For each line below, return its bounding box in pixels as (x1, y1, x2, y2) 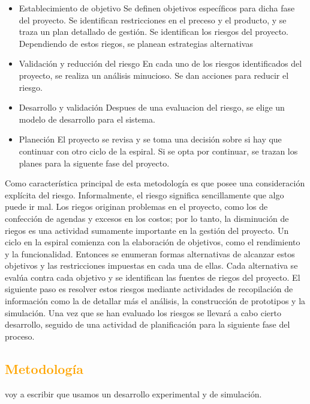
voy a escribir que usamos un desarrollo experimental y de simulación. (5, 387, 262, 400)
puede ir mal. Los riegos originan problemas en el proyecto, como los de (5, 200, 268, 213)
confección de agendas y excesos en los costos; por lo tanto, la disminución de (5, 212, 289, 224)
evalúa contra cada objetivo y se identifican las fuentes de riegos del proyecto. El (5, 271, 300, 283)
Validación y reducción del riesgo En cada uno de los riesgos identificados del (19, 57, 302, 70)
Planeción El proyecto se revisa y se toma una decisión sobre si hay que (19, 133, 282, 145)
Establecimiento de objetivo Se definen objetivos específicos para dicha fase (19, 2, 295, 14)
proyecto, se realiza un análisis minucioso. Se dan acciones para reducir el (19, 69, 289, 81)
